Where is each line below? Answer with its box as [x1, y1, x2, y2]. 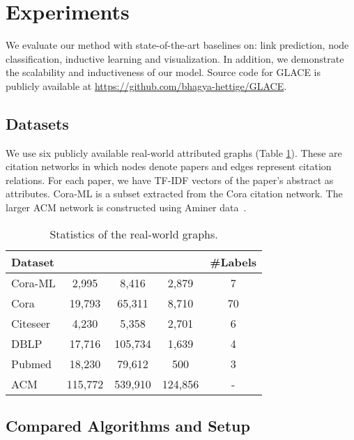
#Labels [210, 253, 257, 270]
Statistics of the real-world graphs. [49, 225, 218, 242]
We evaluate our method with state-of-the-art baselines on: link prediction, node [6, 38, 349, 52]
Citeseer [11, 314, 51, 331]
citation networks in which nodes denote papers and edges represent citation [6, 159, 332, 174]
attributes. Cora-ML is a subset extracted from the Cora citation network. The [6, 186, 343, 201]
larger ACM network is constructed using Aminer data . [6, 200, 247, 215]
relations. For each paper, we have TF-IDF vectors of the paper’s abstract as [6, 172, 334, 187]
